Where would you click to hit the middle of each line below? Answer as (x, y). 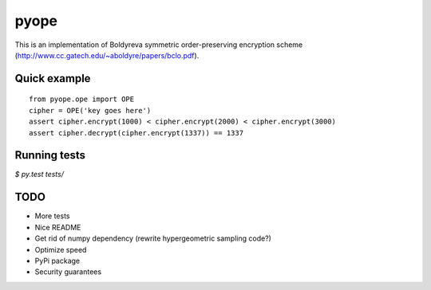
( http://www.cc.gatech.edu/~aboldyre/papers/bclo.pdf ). (107, 55)
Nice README (58, 227)
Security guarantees (68, 272)
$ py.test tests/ (39, 174)
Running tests (50, 155)
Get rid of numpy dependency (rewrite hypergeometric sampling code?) (153, 238)
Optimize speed (61, 249)
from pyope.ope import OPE (82, 99)
